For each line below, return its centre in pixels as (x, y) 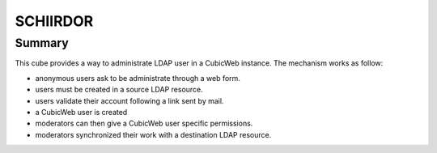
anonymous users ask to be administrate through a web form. (138, 78)
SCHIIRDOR (54, 21)
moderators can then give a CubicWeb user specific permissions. (144, 123)
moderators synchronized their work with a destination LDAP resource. (153, 134)
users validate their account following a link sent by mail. (129, 100)
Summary (42, 43)
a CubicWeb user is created (81, 112)
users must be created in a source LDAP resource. (119, 90)
